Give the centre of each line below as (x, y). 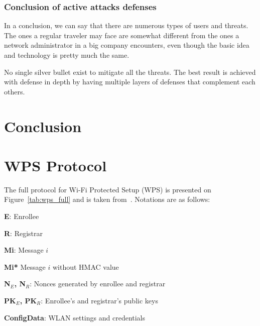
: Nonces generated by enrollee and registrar (98, 284)
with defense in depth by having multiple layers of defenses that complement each (130, 82)
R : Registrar (23, 233)
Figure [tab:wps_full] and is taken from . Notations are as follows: (107, 199)
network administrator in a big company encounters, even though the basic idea (127, 45)
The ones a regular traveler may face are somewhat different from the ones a (122, 35)
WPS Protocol (55, 165)
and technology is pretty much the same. (67, 55)
